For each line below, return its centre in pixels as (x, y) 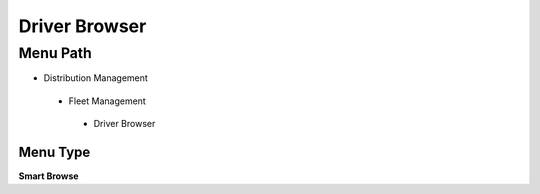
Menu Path (55, 53)
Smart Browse (48, 176)
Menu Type (54, 151)
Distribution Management (96, 78)
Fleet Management (107, 101)
